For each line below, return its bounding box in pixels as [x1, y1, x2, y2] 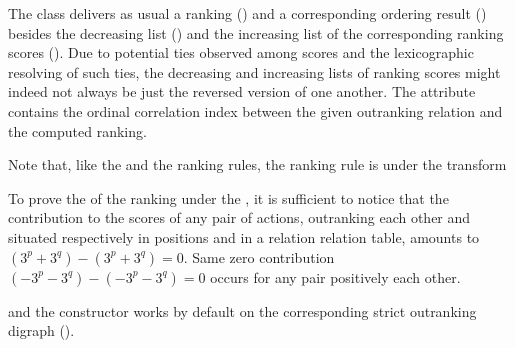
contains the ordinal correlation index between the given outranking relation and [8, 100, 503, 121]
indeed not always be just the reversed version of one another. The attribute [8, 81, 476, 102]
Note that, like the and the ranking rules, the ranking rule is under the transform [8, 154, 507, 175]
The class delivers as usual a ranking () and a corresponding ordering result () [8, 3, 487, 23]
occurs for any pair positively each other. [210, 266, 461, 287]
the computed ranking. [8, 120, 147, 141]
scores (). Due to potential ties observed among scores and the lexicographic [8, 42, 474, 63]
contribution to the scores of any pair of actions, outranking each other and [8, 207, 471, 228]
